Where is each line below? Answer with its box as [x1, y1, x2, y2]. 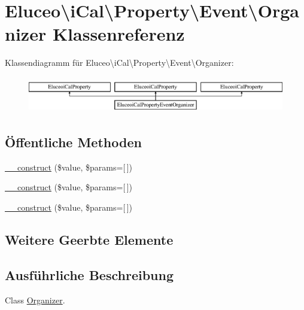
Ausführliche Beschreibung [5, 265, 174, 284]
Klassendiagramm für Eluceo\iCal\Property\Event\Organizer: [5, 56, 234, 69]
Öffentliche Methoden [5, 132, 142, 151]
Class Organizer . [5, 293, 65, 306]
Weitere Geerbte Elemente [5, 230, 174, 248]
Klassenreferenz [52, 22, 185, 46]
